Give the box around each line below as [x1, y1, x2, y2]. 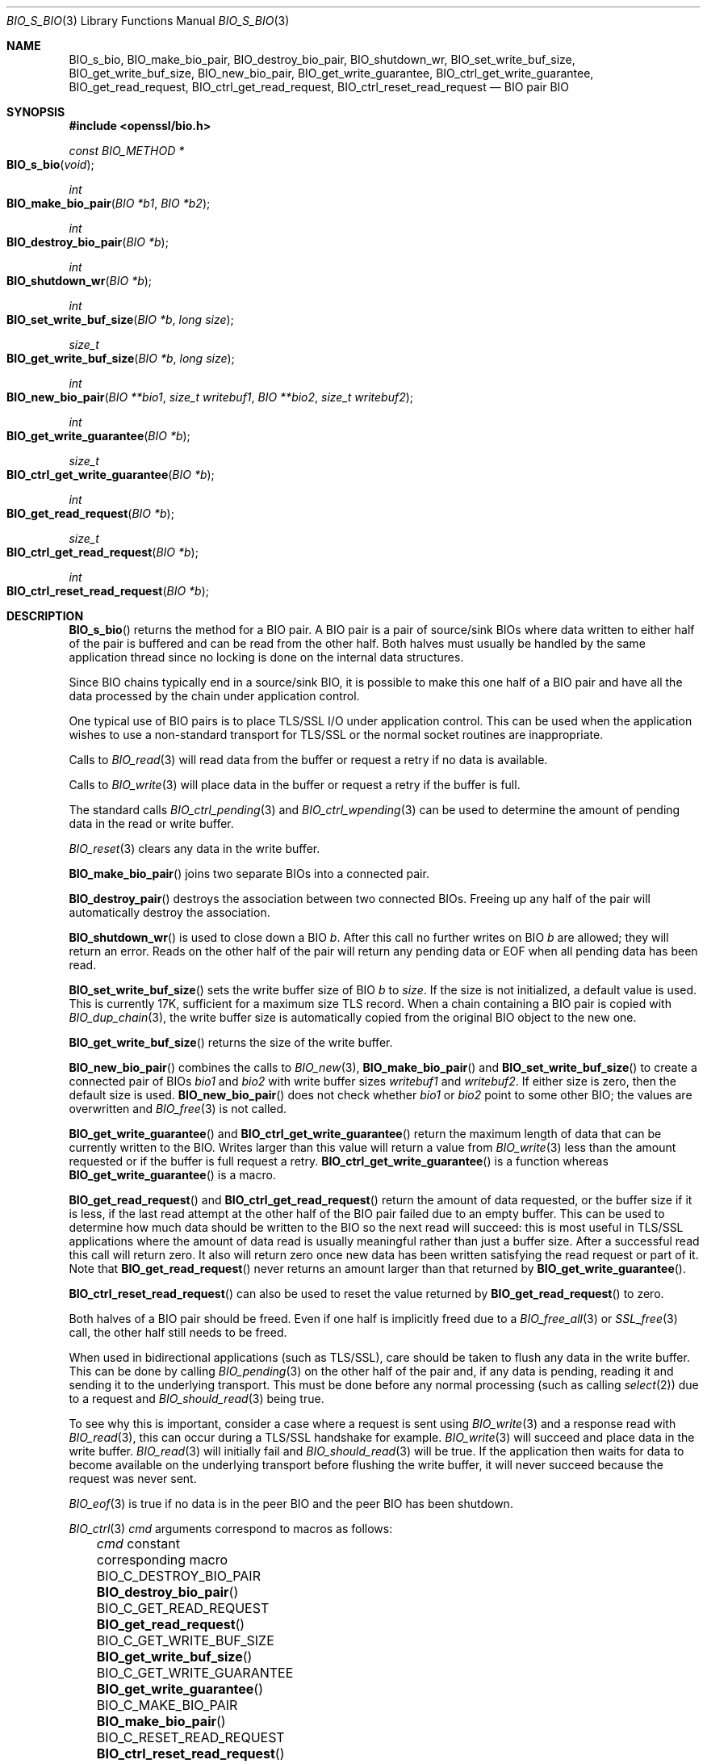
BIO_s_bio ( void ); [6, 157, 94, 171]
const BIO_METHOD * [69, 144, 185, 157]
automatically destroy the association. [69, 905, 270, 919]
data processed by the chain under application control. [69, 689, 360, 703]
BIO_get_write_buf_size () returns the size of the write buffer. [69, 1035, 393, 1049]
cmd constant [96, 1535, 180, 1552]
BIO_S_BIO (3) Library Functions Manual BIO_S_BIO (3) [6, 14, 290, 27]
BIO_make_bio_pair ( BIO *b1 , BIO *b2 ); [6, 196, 211, 210]
